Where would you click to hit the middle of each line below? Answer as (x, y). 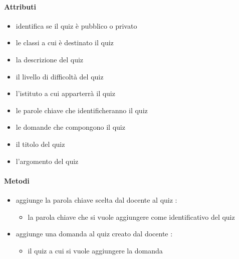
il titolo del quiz (40, 144)
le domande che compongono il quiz (70, 127)
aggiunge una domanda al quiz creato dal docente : (94, 234)
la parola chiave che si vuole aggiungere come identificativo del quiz (131, 217)
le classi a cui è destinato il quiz (65, 42)
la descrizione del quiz (50, 59)
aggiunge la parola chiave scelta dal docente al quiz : (96, 199)
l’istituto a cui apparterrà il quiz (65, 93)
